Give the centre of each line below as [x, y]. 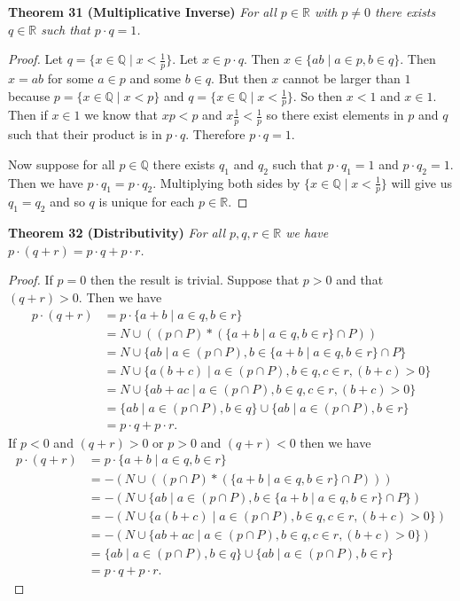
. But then [239, 78]
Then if [28, 115]
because [29, 95]
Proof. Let [35, 59]
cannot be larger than [342, 78]
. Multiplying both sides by [226, 182]
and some [156, 78]
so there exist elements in [335, 115]
